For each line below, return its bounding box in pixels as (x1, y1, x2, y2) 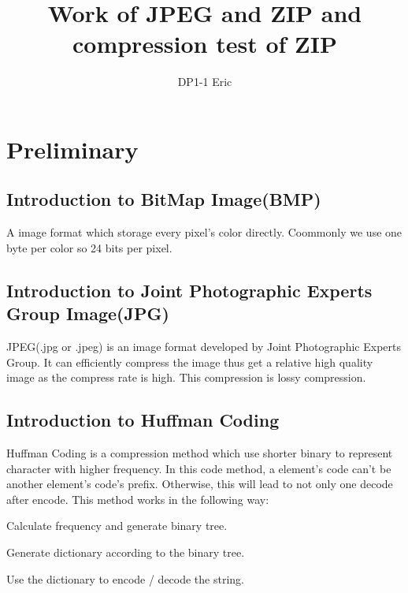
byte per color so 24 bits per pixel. (6, 239, 172, 255)
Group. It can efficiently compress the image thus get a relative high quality (6, 353, 373, 370)
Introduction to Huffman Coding (6, 408, 280, 432)
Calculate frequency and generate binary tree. (6, 517, 228, 534)
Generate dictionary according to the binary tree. (6, 544, 245, 561)
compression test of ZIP (72, 28, 337, 60)
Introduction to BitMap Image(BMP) (6, 187, 321, 211)
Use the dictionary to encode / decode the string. (6, 570, 244, 587)
